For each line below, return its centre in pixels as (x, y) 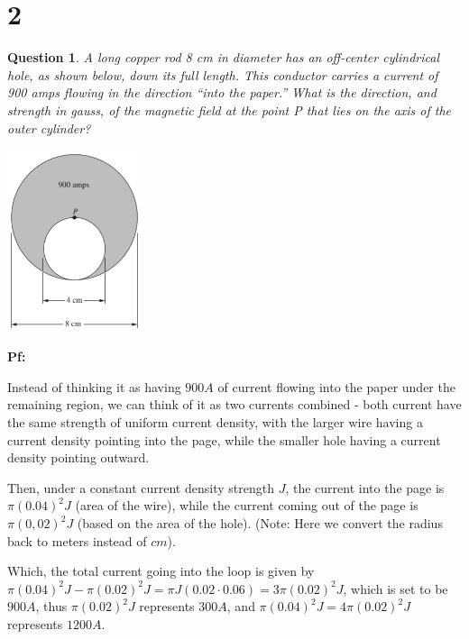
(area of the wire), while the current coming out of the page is (247, 505)
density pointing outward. (78, 457)
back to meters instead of (77, 540)
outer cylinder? (49, 128)
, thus (51, 606)
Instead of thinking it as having (94, 386)
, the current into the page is (365, 487)
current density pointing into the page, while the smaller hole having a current (224, 439)
